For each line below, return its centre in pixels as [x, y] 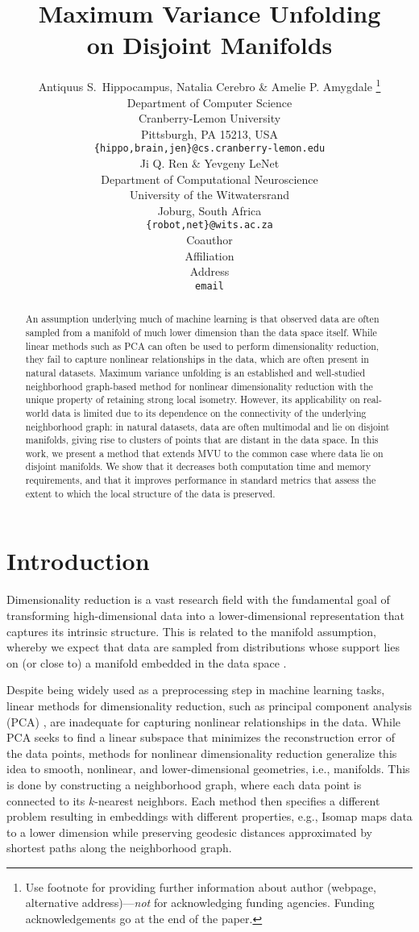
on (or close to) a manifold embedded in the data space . [147, 662]
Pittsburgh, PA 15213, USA [209, 133]
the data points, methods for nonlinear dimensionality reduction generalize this [202, 753]
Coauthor [209, 240]
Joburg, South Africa [209, 210]
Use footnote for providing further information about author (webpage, [201, 886]
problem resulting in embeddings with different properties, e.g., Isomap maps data [209, 816]
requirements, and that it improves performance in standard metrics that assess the [201, 480]
